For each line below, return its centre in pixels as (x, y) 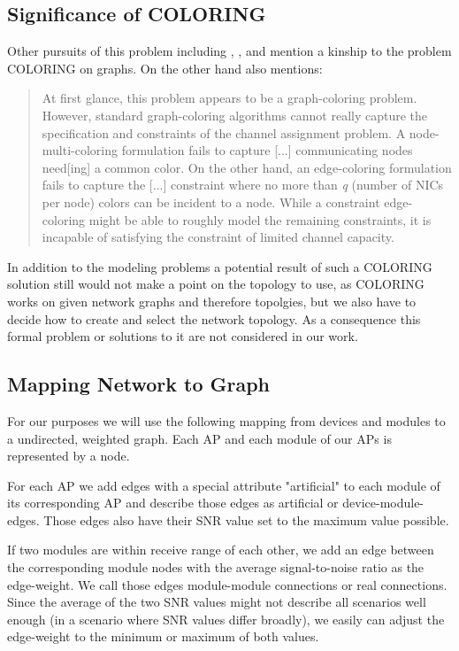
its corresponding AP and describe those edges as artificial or (173, 503)
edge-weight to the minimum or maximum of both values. (163, 636)
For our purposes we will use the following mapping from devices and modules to (226, 420)
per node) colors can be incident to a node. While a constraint (211, 201)
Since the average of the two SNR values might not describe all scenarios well (217, 602)
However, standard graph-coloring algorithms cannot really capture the (235, 115)
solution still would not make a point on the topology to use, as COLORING (216, 284)
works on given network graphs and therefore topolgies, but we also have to (212, 301)
